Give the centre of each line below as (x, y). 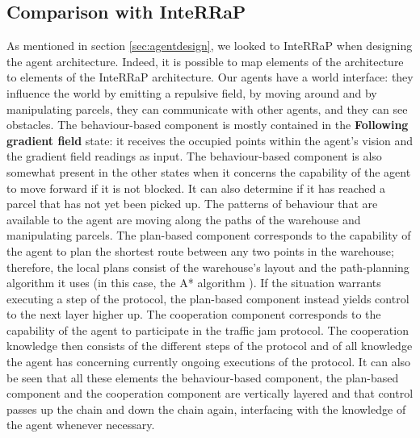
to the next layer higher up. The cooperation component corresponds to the (194, 314)
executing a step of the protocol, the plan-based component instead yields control (208, 298)
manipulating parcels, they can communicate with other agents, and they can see (207, 108)
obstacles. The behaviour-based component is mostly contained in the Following (208, 125)
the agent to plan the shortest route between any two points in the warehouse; (200, 250)
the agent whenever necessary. (81, 425)
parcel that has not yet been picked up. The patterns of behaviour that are (192, 204)
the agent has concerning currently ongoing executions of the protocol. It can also (209, 362)
